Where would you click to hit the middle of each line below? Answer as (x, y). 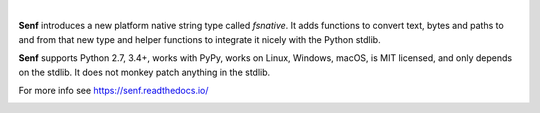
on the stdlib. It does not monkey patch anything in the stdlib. (144, 72)
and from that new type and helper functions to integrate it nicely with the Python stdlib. (199, 39)
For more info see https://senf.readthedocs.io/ (113, 90)
